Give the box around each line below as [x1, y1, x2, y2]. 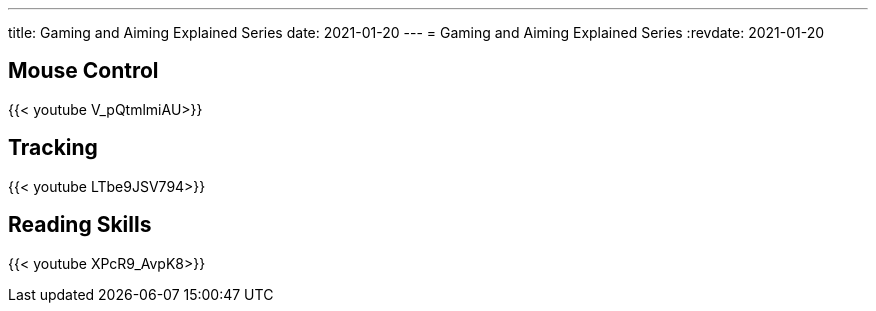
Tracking [8, 135, 98, 161]
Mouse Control [8, 58, 159, 84]
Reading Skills [8, 212, 152, 238]
